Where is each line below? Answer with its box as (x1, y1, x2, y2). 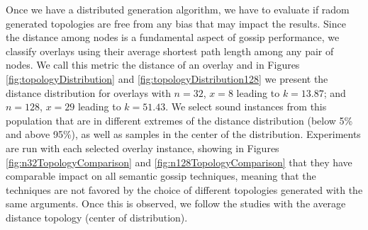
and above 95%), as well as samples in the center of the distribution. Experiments (6, 127, 361, 142)
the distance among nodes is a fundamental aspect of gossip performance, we (6, 30, 340, 45)
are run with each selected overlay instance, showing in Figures (6, 140, 279, 155)
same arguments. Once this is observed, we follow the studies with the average (6, 196, 346, 211)
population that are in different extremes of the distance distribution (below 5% (6, 113, 353, 127)
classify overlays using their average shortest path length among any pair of (6, 43, 334, 58)
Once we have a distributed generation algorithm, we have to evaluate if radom (6, 2, 350, 16)
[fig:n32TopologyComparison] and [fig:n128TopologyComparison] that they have (6, 154, 352, 169)
